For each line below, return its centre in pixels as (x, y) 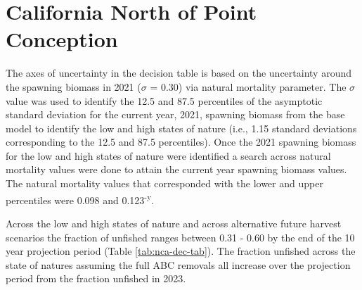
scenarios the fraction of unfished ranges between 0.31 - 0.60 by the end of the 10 (180, 237)
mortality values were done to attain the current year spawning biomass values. (176, 169)
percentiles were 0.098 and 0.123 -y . (80, 198)
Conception (62, 39)
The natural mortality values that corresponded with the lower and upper (164, 183)
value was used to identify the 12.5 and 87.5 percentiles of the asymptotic (164, 100)
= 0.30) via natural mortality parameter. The (248, 86)
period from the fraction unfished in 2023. (96, 278)
